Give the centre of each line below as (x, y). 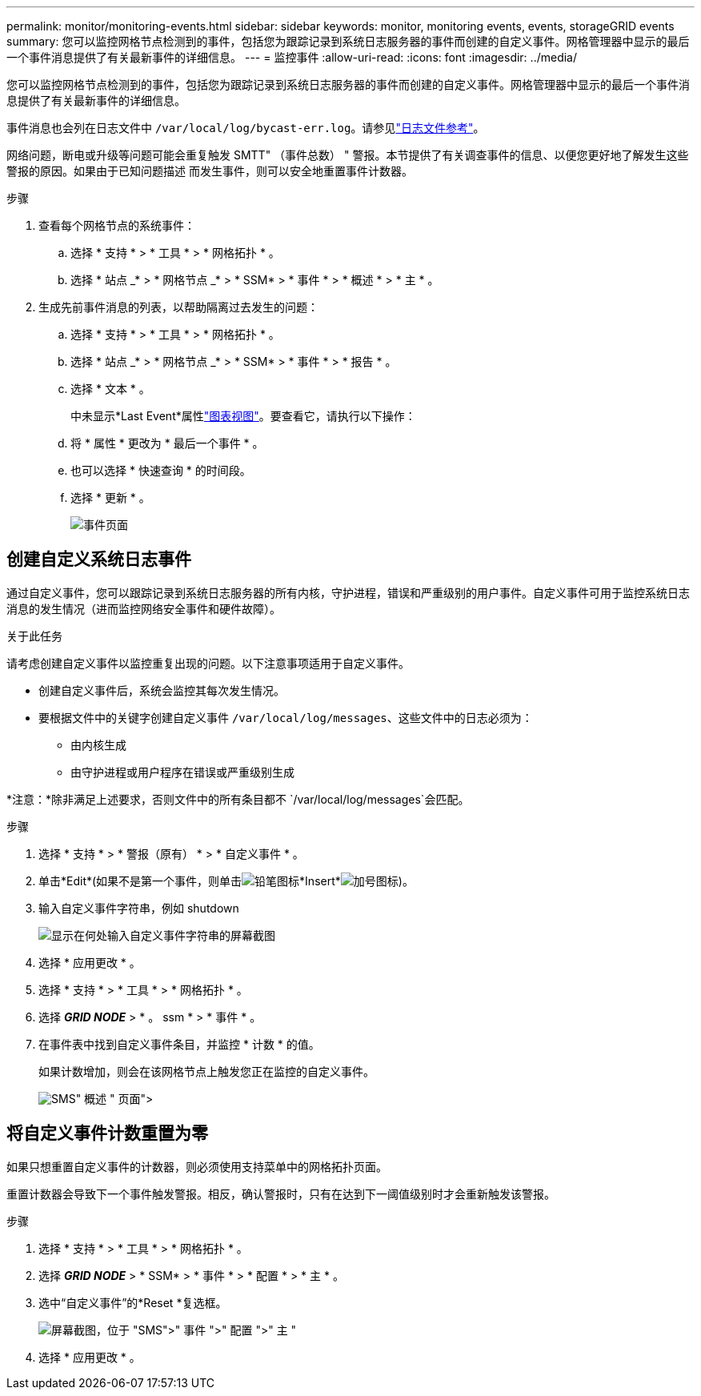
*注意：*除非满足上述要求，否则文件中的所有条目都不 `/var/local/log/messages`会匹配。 (238, 799)
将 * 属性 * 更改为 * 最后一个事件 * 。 (167, 443)
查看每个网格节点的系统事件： (117, 225)
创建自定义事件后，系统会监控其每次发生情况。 (162, 690)
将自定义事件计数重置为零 (107, 1133)
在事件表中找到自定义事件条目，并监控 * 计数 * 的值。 (179, 1044)
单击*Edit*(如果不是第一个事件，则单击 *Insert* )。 (226, 881)
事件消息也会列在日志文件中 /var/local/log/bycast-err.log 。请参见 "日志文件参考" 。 (246, 128)
